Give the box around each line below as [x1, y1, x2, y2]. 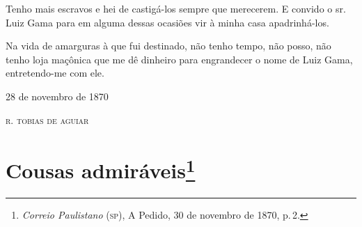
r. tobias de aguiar [6, 112, 89, 127]
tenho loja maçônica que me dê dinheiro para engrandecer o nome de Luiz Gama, [6, 52, 353, 66]
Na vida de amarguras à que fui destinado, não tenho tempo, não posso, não [6, 38, 331, 53]
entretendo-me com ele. [6, 65, 104, 80]
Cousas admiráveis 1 [6, 153, 196, 185]
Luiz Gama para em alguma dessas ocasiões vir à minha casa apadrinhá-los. [6, 15, 329, 29]
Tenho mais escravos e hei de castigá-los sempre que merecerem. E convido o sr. [6, 1, 346, 15]
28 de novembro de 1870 [6, 88, 109, 103]
